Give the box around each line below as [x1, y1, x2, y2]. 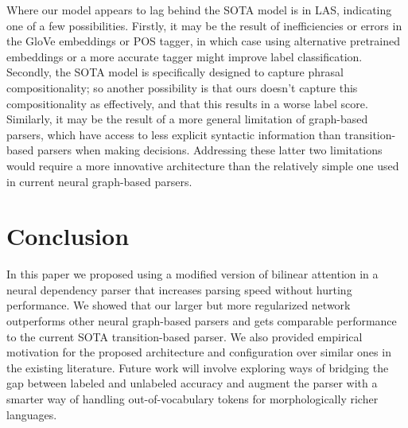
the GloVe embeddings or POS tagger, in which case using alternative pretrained [6, 33, 401, 49]
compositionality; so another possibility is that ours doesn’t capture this [6, 79, 358, 95]
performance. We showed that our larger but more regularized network [6, 297, 351, 313]
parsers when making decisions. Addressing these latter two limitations [37, 142, 383, 158]
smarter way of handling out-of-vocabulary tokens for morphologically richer [6, 391, 379, 407]
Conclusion [6, 220, 130, 252]
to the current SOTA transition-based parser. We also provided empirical [6, 328, 363, 344]
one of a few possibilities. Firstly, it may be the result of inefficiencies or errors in [6, 17, 402, 33]
